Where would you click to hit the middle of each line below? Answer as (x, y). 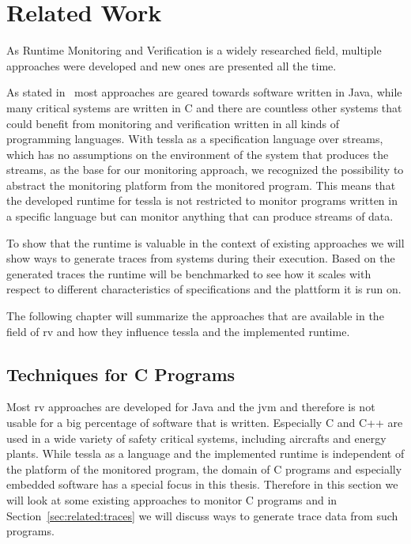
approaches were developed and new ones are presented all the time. (172, 65)
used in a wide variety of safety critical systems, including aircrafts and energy (196, 438)
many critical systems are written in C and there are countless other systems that (204, 107)
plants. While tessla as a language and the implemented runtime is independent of (205, 453)
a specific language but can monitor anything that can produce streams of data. (200, 216)
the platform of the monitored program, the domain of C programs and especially (204, 468)
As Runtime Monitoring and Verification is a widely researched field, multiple (194, 50)
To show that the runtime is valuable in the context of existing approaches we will (205, 242)
